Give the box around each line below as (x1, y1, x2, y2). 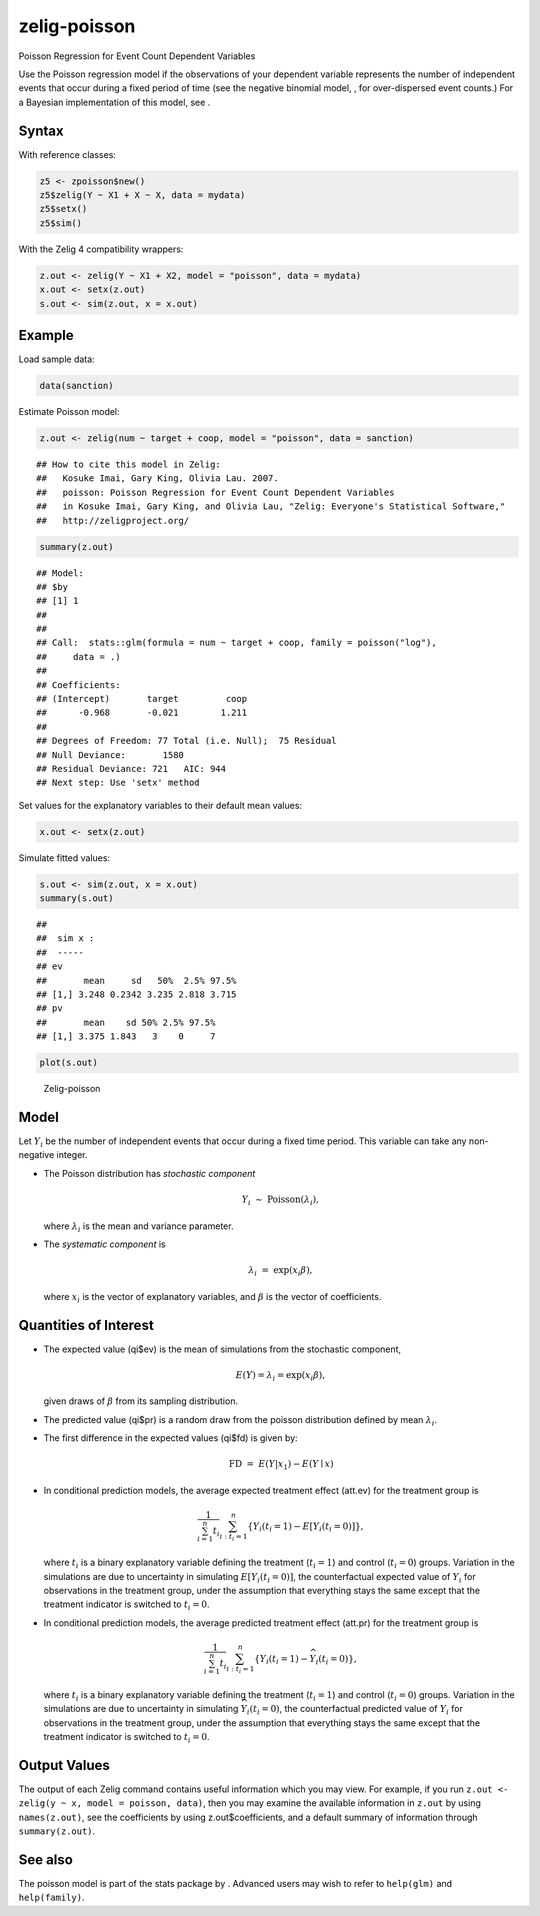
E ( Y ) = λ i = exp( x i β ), (235, 1369, 326, 1383)
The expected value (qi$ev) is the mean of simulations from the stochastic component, (43, 1343, 402, 1355)
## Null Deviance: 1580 (36, 749, 185, 760)
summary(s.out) (39, 893, 114, 904)
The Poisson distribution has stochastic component (43, 1167, 256, 1179)
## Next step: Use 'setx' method (36, 777, 200, 789)
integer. (56, 1149, 88, 1161)
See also (18, 1851, 74, 1868)
